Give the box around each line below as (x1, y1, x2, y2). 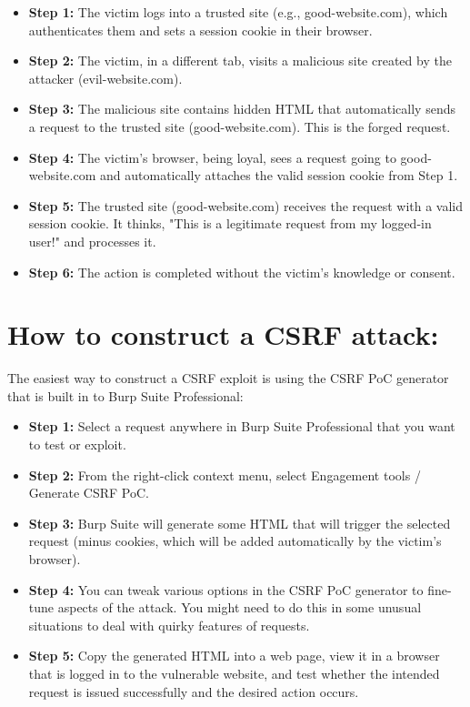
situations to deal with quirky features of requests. (28, 615, 310, 634)
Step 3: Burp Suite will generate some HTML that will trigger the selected (28, 513, 451, 532)
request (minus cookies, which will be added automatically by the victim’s (28, 531, 442, 550)
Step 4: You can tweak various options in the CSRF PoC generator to (28, 580, 424, 599)
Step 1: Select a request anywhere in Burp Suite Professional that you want (28, 417, 455, 436)
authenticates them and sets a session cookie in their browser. (28, 20, 373, 39)
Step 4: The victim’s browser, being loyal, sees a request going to (28, 147, 396, 167)
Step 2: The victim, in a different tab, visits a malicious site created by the (28, 51, 452, 70)
